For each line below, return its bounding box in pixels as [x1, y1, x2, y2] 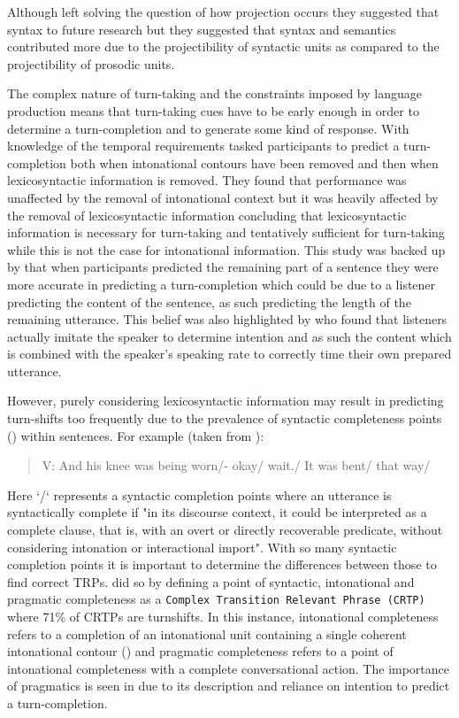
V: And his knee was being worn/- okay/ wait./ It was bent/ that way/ [42, 456, 431, 475]
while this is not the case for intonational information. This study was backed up [7, 240, 446, 259]
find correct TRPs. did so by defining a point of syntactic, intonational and [7, 572, 415, 591]
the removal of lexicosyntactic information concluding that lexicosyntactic [7, 205, 407, 224]
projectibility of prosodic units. [7, 54, 175, 73]
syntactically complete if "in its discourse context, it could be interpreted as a [7, 503, 427, 521]
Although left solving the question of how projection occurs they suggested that [7, 3, 440, 20]
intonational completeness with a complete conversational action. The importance [7, 659, 450, 677]
